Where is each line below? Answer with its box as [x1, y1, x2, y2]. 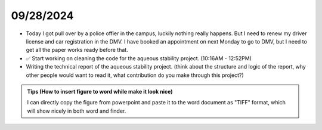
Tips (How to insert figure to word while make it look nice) [27, 88, 173, 95]
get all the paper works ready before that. [26, 47, 128, 54]
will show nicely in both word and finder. [27, 107, 126, 114]
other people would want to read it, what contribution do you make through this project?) [26, 72, 244, 79]
